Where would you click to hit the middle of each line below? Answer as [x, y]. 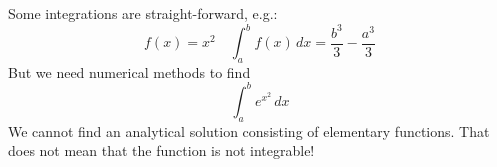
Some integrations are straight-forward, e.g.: [143, 13]
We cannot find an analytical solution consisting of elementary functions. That [249, 130]
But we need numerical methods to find [129, 71]
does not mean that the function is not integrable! [161, 150]
